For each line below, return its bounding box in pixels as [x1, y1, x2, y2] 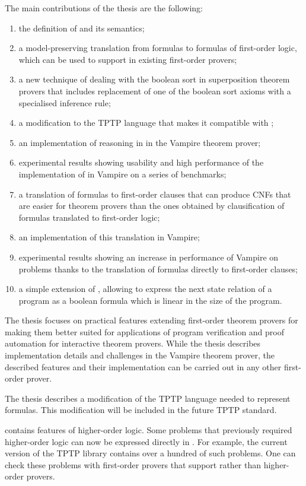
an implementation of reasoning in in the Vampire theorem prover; [18, 136, 261, 148]
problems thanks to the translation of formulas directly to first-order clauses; [18, 262, 298, 275]
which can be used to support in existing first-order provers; [18, 53, 237, 65]
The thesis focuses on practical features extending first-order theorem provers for [5, 314, 298, 326]
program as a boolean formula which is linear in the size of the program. [18, 294, 282, 306]
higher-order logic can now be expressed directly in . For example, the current [5, 435, 288, 447]
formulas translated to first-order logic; [18, 211, 160, 223]
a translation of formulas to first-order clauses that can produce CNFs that [18, 188, 291, 200]
